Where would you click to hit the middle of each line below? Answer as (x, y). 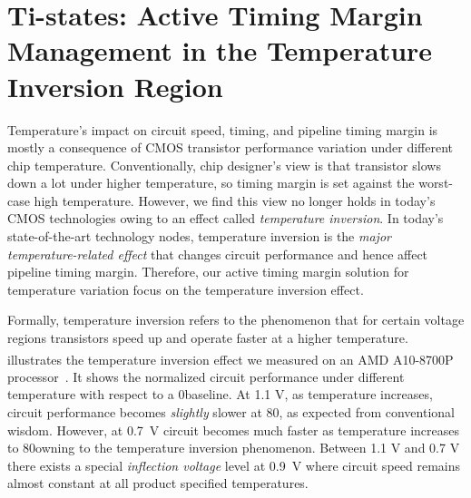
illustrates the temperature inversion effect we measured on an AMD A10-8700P (231, 359)
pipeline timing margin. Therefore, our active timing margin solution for (208, 272)
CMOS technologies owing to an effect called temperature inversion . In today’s (226, 218)
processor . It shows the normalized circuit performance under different (206, 376)
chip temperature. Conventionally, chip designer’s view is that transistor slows (224, 165)
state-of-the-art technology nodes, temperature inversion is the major (199, 236)
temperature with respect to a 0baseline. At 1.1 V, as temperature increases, (220, 394)
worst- (436, 183)
